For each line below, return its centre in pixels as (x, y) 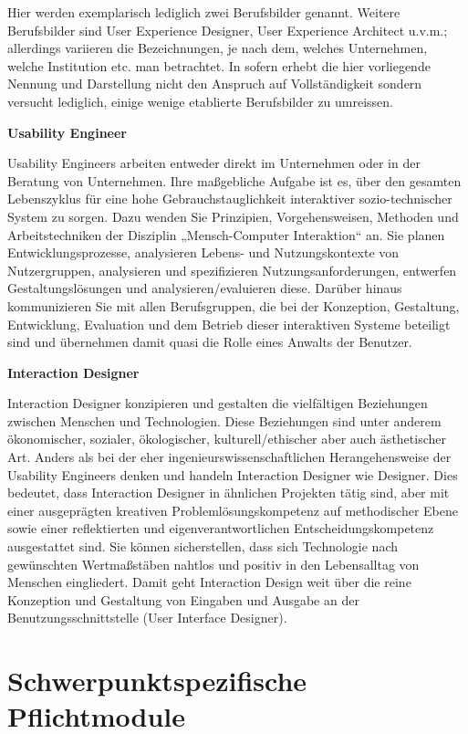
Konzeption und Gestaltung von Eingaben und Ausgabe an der (183, 599)
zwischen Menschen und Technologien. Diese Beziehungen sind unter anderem (224, 420)
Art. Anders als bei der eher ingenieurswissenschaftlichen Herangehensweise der (229, 457)
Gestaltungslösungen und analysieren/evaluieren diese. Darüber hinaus (205, 288)
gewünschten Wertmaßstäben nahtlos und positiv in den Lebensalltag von (213, 564)
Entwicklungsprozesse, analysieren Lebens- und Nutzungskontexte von (203, 252)
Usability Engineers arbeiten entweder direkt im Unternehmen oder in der (214, 163)
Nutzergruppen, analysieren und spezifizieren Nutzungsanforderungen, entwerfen (232, 270)
